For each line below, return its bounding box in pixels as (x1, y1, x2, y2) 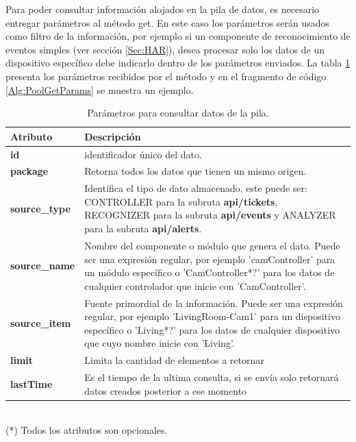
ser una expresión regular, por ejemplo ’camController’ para (84, 251, 335, 266)
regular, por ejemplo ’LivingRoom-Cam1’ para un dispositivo (84, 309, 340, 323)
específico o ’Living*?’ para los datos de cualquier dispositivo (84, 322, 340, 336)
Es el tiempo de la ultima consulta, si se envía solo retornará (84, 370, 339, 384)
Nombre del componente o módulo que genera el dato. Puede (84, 238, 340, 252)
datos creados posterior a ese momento (84, 383, 247, 397)
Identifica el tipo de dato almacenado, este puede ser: (84, 181, 307, 195)
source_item (10, 315, 71, 330)
